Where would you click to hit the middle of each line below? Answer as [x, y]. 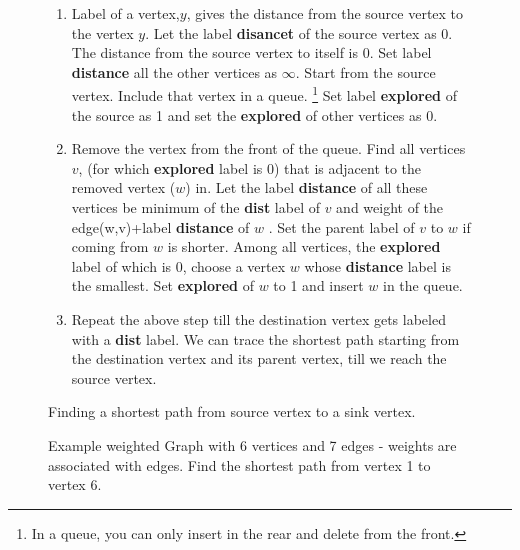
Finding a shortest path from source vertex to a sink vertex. [232, 411]
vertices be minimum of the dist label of [195, 207]
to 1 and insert [318, 285]
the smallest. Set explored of [162, 285]
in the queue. [423, 285]
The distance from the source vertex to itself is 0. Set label [251, 52]
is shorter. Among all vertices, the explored [304, 246]
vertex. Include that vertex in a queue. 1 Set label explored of [264, 94]
